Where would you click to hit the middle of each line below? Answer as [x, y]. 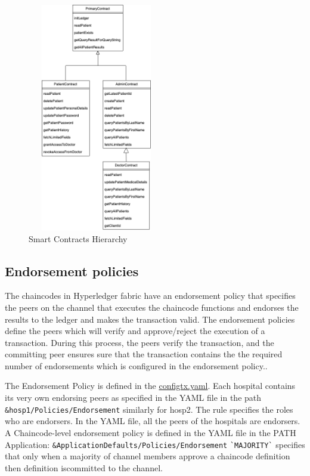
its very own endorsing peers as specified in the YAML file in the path [133, 398]
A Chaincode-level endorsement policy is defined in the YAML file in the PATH [151, 432]
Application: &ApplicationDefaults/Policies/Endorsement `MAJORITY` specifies [155, 444]
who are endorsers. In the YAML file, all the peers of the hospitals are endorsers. [153, 421]
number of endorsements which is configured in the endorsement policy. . [136, 365]
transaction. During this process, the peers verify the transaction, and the [139, 342]
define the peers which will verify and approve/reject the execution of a [135, 331]
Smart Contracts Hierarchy [78, 238]
